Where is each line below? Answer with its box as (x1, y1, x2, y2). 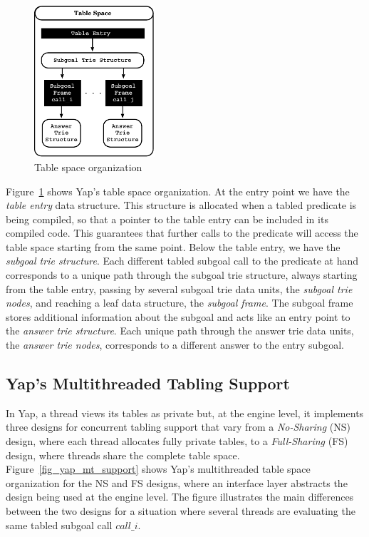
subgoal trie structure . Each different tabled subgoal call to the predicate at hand (6, 253, 359, 268)
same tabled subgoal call (6, 517, 113, 532)
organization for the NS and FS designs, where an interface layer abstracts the (6, 475, 348, 490)
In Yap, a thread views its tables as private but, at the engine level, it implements (6, 405, 364, 420)
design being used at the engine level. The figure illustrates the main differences (6, 489, 354, 504)
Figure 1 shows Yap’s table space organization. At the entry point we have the (6, 183, 350, 198)
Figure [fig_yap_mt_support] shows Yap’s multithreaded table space (6, 461, 311, 476)
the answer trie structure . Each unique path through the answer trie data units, (6, 323, 354, 338)
